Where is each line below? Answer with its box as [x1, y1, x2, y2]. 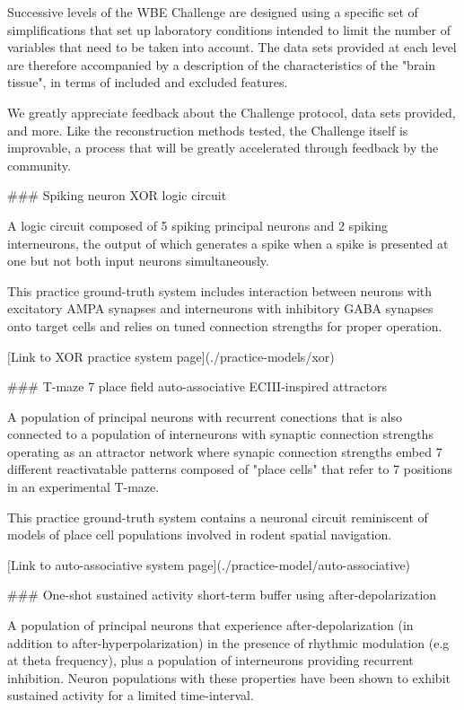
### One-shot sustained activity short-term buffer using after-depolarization [7, 585, 437, 604]
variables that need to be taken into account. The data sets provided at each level [7, 38, 457, 57]
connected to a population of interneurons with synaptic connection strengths [7, 425, 433, 443]
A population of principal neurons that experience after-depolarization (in [7, 616, 414, 635]
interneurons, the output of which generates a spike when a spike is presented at [7, 233, 449, 252]
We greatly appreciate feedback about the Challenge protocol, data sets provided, [7, 102, 456, 121]
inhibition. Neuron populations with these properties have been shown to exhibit [7, 668, 451, 687]
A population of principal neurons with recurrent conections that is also [7, 407, 402, 425]
